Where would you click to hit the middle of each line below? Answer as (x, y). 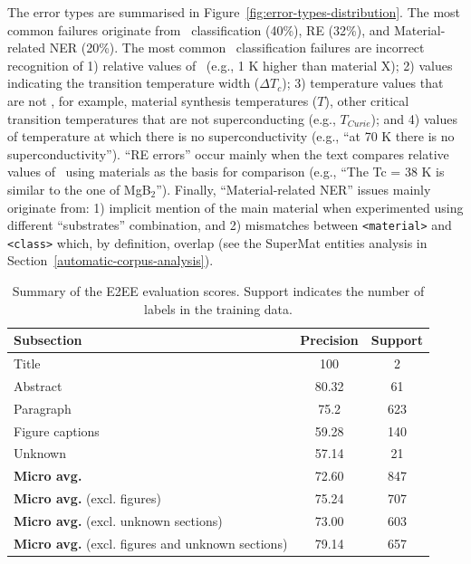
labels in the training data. (218, 308)
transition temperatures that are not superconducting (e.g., (172, 118)
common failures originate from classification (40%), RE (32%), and (199, 29)
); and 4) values (414, 118)
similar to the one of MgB (79, 189)
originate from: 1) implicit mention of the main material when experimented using (235, 207)
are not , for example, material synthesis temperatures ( (163, 100)
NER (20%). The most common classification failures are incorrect (237, 48)
